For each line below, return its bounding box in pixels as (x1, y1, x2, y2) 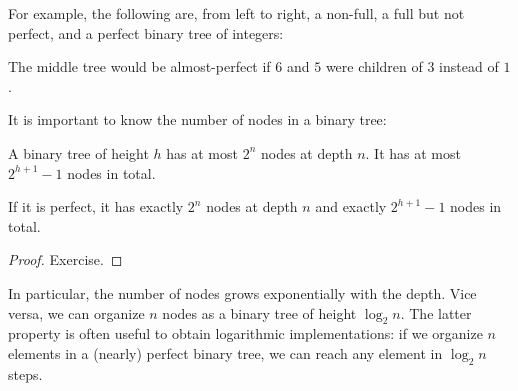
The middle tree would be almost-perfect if (8, 56, 271, 77)
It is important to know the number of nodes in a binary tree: (8, 109, 387, 130)
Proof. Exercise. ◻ (8, 249, 123, 270)
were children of (325, 56, 423, 77)
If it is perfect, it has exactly (8, 196, 184, 217)
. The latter (400, 302, 472, 323)
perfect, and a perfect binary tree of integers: (8, 22, 284, 43)
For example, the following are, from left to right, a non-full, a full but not (8, 3, 465, 23)
